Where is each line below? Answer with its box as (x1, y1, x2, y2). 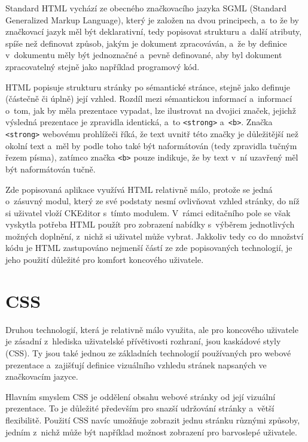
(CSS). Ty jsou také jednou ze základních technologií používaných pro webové (5, 346, 291, 359)
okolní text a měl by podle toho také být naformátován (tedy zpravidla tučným (5, 139, 297, 152)
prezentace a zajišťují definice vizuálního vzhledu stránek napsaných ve (5, 358, 267, 371)
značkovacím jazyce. (5, 370, 78, 383)
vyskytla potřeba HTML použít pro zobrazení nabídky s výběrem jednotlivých (5, 218, 295, 231)
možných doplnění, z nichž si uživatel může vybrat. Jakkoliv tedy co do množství (5, 229, 304, 242)
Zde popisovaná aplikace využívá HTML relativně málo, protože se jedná (5, 183, 273, 195)
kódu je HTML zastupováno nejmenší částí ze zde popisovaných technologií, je (5, 241, 292, 254)
